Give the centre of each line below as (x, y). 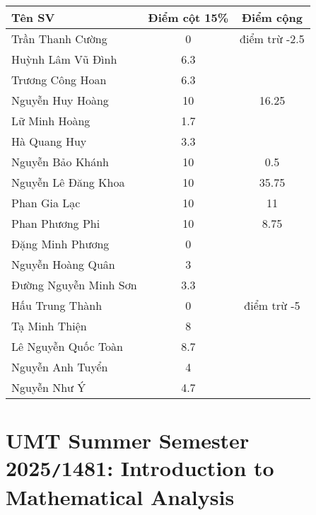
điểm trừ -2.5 (272, 39)
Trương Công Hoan (59, 80)
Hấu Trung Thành (57, 305)
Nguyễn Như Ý (49, 387)
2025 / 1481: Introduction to (140, 468)
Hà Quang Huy (49, 141)
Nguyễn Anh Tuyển (60, 367)
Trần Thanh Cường (59, 39)
